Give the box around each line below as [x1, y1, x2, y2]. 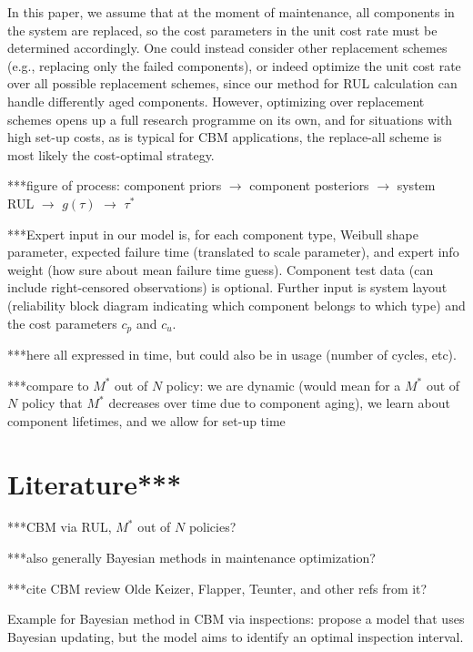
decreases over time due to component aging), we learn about [108, 393, 450, 413]
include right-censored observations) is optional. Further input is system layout [7, 278, 448, 297]
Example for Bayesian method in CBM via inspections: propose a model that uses [7, 609, 465, 628]
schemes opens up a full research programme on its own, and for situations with [7, 109, 453, 128]
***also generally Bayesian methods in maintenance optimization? [7, 548, 376, 567]
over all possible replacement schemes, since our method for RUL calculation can [7, 74, 458, 93]
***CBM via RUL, [7, 517, 112, 536]
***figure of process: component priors [7, 176, 222, 195]
